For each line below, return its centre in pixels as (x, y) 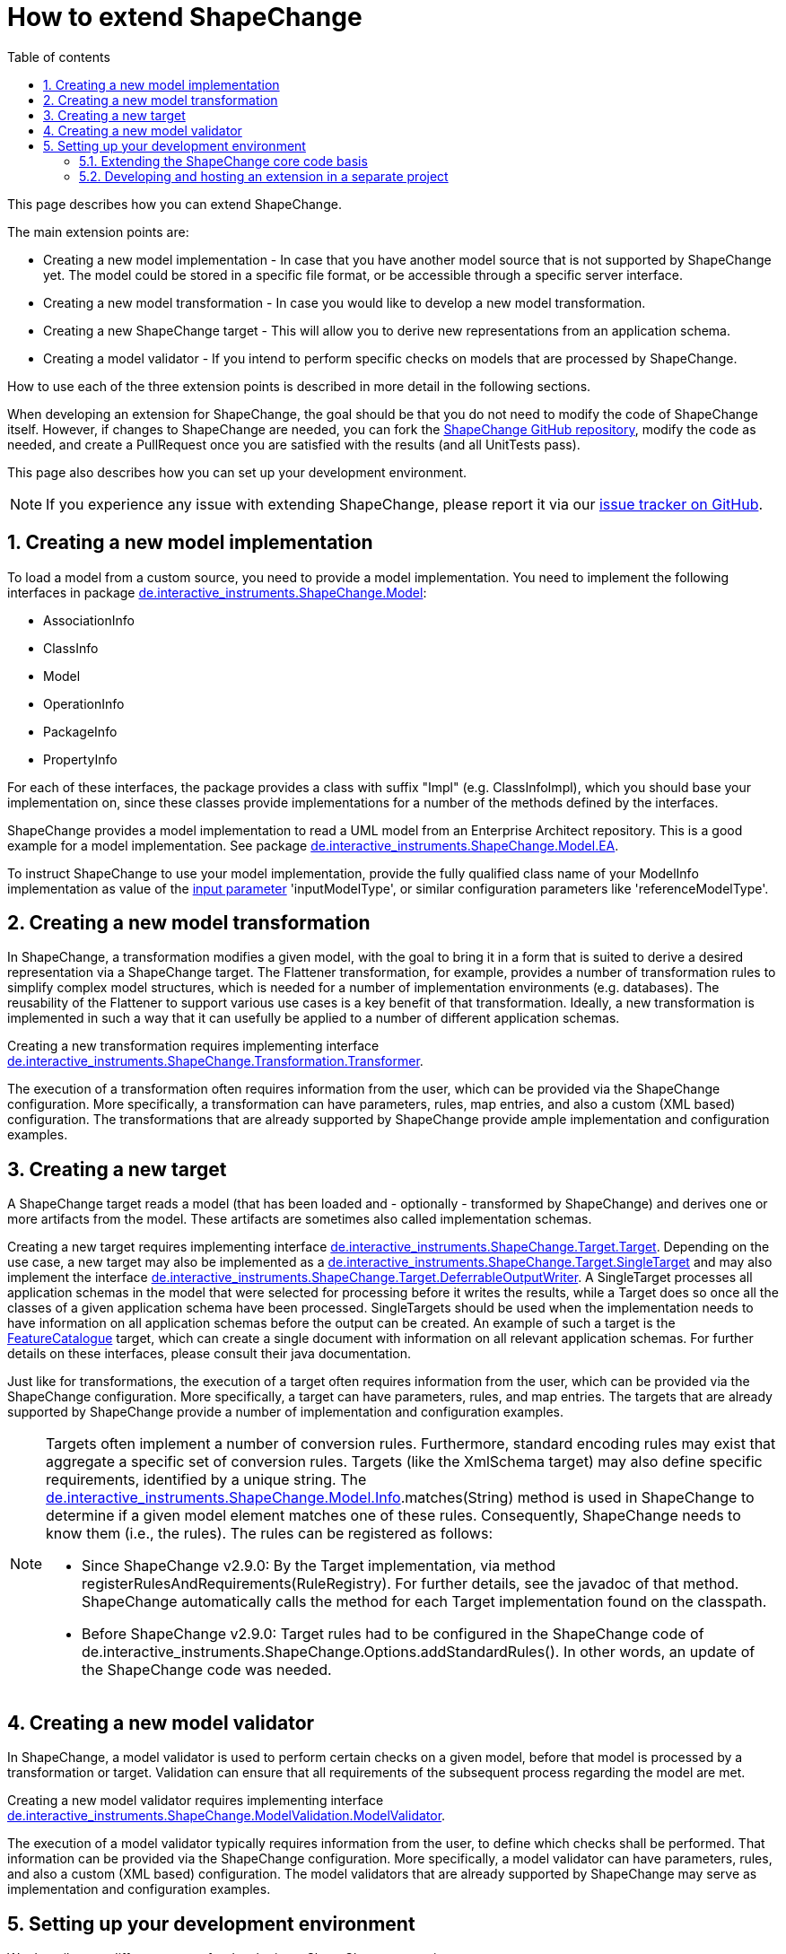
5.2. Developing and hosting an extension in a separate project (264, 176)
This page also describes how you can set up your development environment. (237, 472)
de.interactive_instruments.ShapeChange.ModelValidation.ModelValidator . (227, 1816)
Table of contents (59, 57)
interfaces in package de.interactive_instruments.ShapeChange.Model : (217, 592)
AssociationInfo (89, 620)
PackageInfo (80, 731)
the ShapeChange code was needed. (207, 1670)
